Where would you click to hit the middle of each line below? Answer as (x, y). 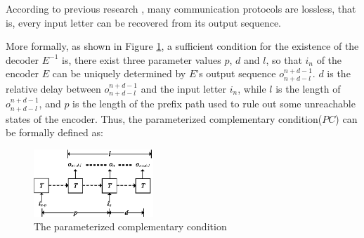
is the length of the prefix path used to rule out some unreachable (214, 104)
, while (252, 88)
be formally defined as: (54, 132)
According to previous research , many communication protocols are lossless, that (181, 8)
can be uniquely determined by (119, 73)
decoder (22, 59)
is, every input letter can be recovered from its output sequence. (144, 22)
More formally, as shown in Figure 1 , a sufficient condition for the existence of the (182, 46)
